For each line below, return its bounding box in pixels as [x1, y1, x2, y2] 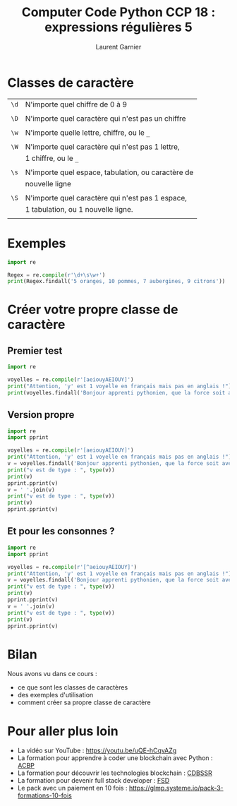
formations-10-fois [17, 791, 72, 800]
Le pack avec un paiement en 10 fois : [17, 784, 128, 793]
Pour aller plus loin [7, 723, 119, 739]
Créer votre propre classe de [7, 301, 178, 318]
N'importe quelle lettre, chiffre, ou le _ [25, 128, 150, 138]
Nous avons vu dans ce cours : [7, 670, 97, 678]
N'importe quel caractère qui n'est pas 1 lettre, [25, 142, 180, 152]
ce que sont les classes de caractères [17, 683, 128, 692]
